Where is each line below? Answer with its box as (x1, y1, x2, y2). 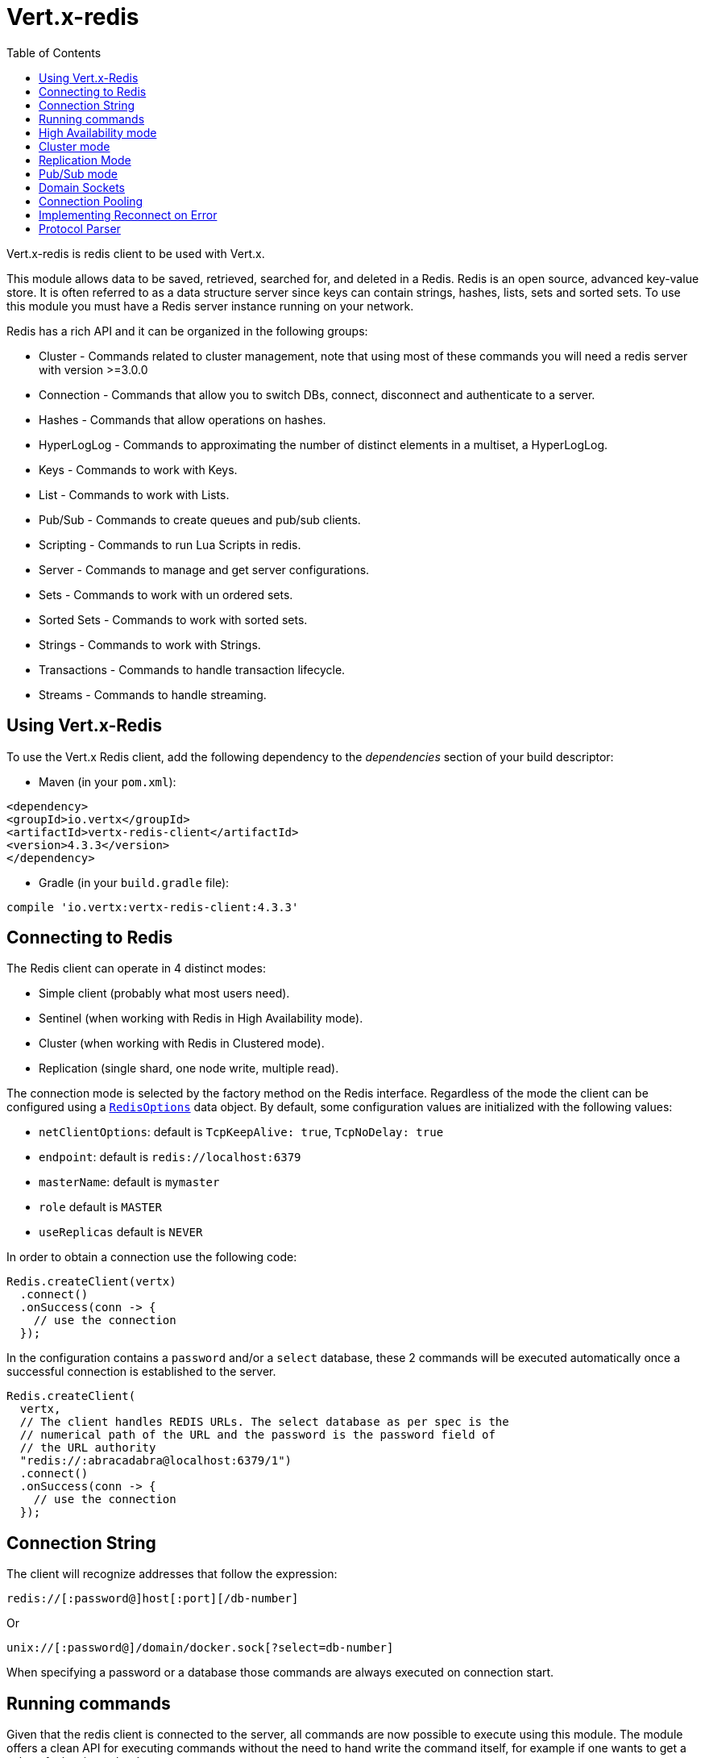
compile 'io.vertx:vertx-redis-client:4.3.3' (6, 900, 299, 914)
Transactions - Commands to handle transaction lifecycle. (39, 662, 346, 677)
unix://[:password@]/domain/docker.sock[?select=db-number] (6, 1641, 394, 1655)
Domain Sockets (39, 180, 125, 194)
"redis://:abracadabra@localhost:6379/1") (19, 1454, 292, 1468)
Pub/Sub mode (39, 166, 118, 181)
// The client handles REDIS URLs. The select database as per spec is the (19, 1415, 509, 1429)
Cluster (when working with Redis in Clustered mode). (39, 1036, 325, 1051)
